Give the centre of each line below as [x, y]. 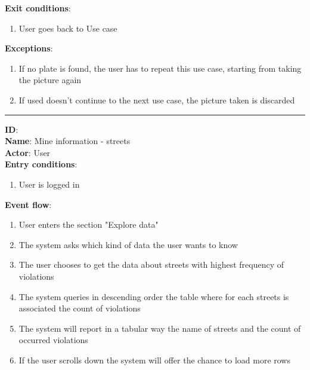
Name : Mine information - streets [68, 141]
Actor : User [28, 152]
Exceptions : [29, 48]
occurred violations [53, 340]
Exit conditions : [38, 8]
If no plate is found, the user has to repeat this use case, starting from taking [160, 68]
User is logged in [49, 184]
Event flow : [28, 204]
